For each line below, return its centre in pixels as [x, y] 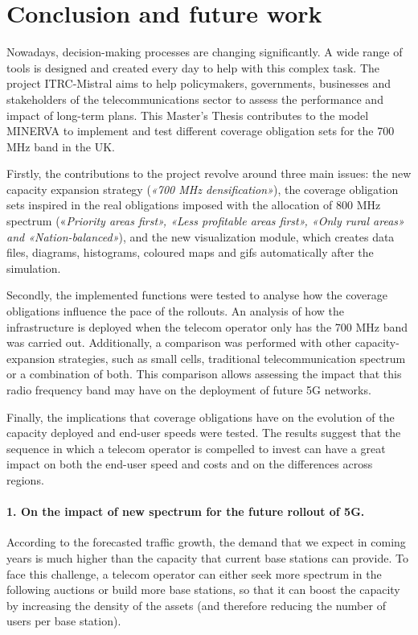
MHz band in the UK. [61, 146]
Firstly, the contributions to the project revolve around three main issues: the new [209, 173]
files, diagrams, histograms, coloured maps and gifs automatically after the [190, 252]
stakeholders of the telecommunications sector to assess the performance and [195, 99]
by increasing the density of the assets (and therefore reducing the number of [196, 605]
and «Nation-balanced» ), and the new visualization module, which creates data [201, 236]
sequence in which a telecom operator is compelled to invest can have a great [196, 448]
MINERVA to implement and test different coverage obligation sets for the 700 [201, 131]
